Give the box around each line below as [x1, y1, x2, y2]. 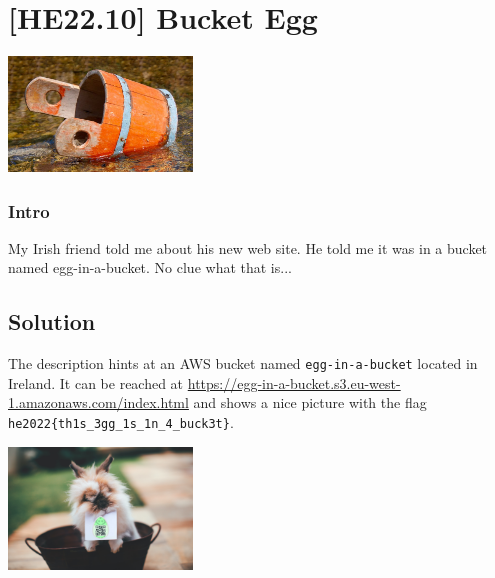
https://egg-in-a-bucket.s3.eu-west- [187, 372, 401, 393]
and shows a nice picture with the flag [193, 392, 427, 413]
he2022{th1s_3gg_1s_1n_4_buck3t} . [8, 412, 234, 433]
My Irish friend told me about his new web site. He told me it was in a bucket [8, 237, 488, 258]
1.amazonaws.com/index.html [8, 392, 189, 413]
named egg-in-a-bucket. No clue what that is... [8, 257, 292, 278]
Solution [8, 306, 96, 337]
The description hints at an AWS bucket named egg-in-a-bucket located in [8, 353, 478, 374]
